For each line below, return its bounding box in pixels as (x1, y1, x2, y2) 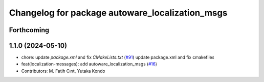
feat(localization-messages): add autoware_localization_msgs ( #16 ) (21, 61, 157, 67)
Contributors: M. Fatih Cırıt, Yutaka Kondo (21, 68, 105, 74)
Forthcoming (9, 26, 49, 34)
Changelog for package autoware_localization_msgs (9, 7, 227, 18)
